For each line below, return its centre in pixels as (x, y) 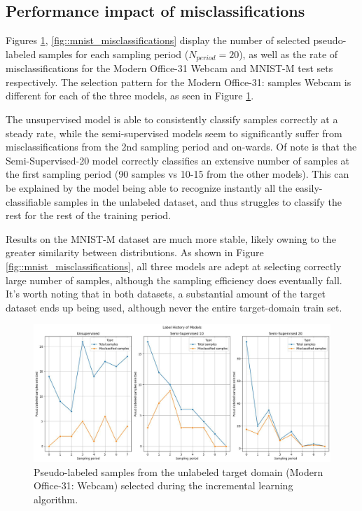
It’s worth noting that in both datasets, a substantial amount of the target (166, 294)
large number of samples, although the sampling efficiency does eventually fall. (174, 280)
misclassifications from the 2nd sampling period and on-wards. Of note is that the (181, 147)
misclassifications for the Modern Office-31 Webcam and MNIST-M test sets (169, 68)
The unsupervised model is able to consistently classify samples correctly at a (172, 119)
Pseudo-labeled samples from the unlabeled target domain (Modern (179, 471)
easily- (309, 188)
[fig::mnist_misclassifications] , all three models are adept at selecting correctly (174, 266)
